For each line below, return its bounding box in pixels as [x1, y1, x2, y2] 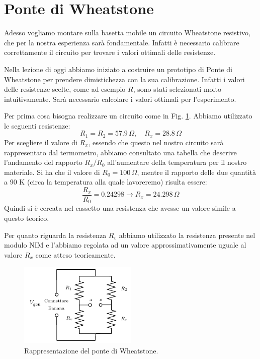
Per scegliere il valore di [4, 137, 77, 147]
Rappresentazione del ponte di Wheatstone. [24, 345, 158, 356]
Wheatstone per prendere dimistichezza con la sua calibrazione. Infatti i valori [4, 74, 245, 84]
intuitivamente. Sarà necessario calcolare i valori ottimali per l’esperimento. [4, 93, 236, 104]
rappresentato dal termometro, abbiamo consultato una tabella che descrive [4, 147, 237, 157]
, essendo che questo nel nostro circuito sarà [88, 137, 224, 147]
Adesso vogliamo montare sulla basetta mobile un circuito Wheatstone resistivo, [4, 27, 250, 38]
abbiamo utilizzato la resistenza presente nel [119, 229, 255, 240]
